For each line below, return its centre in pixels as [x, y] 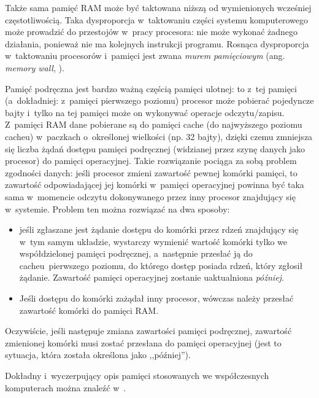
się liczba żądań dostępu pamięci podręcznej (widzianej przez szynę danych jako [155, 148]
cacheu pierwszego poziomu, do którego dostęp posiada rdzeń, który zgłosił [161, 265]
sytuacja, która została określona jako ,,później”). [98, 355]
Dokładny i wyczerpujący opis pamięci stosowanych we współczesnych [137, 376]
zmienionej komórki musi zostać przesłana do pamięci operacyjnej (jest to [143, 342]
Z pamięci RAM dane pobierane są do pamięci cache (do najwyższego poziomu [154, 124]
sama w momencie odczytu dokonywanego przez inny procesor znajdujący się [150, 196]
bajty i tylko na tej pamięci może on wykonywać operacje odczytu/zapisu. [145, 112]
